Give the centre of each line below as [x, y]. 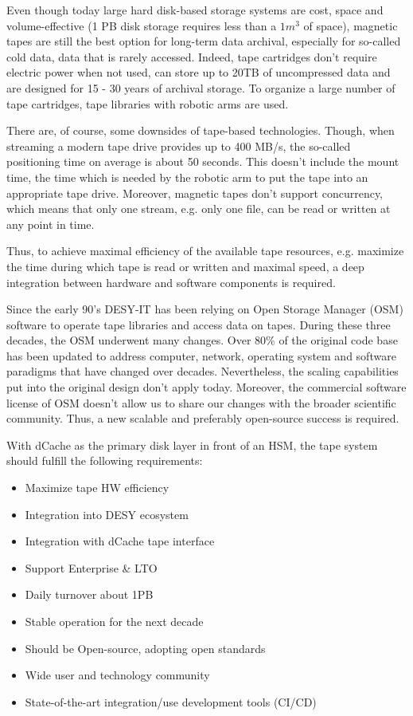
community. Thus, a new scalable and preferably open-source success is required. [203, 418]
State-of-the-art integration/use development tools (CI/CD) [171, 701]
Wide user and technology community [117, 675]
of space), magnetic [351, 25]
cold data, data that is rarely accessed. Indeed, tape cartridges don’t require [192, 56]
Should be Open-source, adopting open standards [145, 648]
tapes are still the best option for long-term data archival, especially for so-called [204, 41]
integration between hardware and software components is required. [171, 282]
